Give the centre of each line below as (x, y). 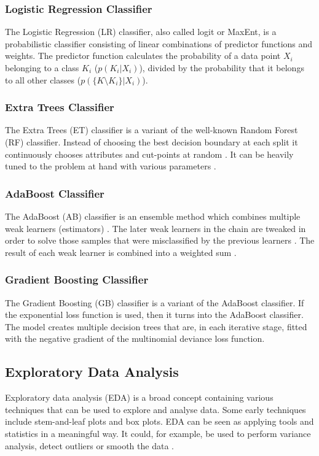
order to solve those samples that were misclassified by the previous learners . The (160, 240)
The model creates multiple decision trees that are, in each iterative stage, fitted (156, 326)
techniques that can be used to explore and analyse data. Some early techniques (156, 409)
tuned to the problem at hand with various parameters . (111, 166)
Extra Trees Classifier (60, 107)
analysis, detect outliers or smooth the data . (89, 445)
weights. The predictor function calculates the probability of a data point (143, 56)
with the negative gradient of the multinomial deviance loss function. (135, 338)
